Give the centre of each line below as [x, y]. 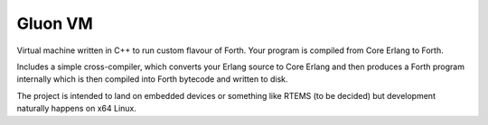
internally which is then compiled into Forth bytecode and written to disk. [152, 79]
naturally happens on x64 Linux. [77, 109]
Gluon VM [55, 23]
